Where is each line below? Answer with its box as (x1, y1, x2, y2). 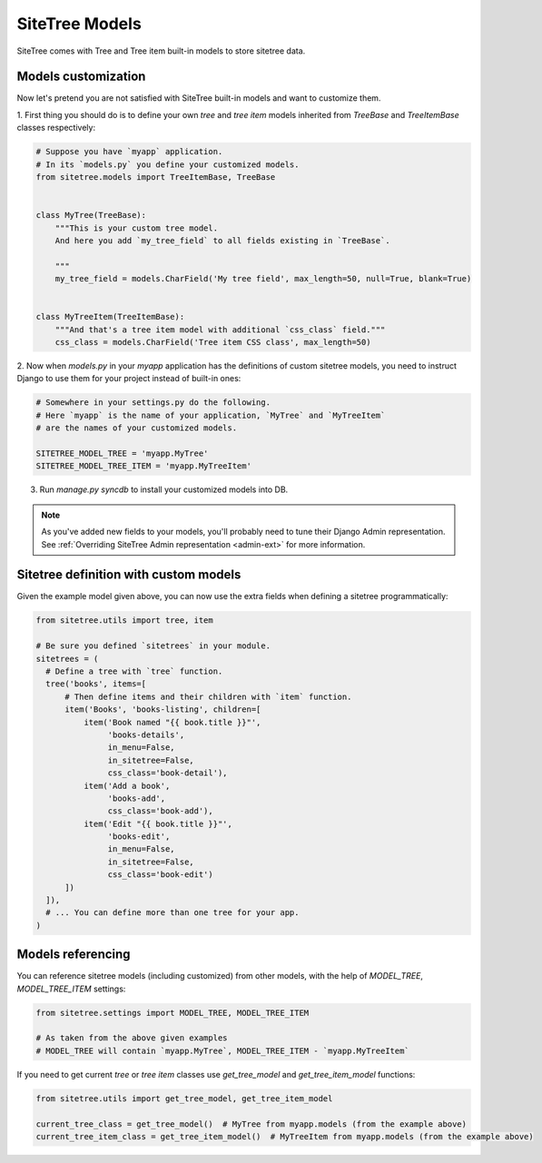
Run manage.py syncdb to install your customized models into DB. (39, 484, 289, 495)
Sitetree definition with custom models (16, 567, 241, 583)
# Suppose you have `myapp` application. (35, 146, 223, 157)
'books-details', (107, 729, 185, 740)
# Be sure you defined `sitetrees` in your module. (35, 641, 271, 651)
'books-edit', (107, 832, 171, 842)
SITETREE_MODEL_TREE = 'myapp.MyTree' (35, 448, 209, 458)
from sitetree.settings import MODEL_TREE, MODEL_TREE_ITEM (35, 1008, 310, 1018)
